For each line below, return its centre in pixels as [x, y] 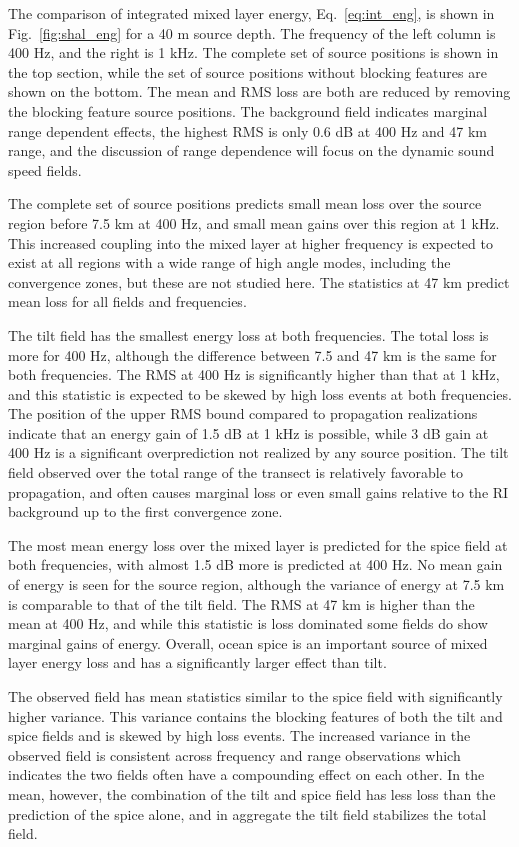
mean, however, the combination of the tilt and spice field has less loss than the [252, 793]
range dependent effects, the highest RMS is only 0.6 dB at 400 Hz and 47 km [247, 130]
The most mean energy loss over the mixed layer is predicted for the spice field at [258, 544]
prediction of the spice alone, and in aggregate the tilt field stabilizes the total [247, 813]
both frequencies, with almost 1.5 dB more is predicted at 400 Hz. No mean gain [255, 564]
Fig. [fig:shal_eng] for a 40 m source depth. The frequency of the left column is [252, 32]
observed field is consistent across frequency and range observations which [234, 754]
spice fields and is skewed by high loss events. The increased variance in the [239, 735]
